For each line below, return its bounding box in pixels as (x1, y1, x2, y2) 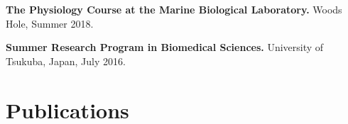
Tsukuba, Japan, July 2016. (6, 53, 126, 68)
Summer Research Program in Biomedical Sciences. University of (6, 40, 324, 55)
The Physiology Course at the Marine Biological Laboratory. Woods (6, 2, 342, 16)
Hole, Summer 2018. (6, 16, 94, 30)
